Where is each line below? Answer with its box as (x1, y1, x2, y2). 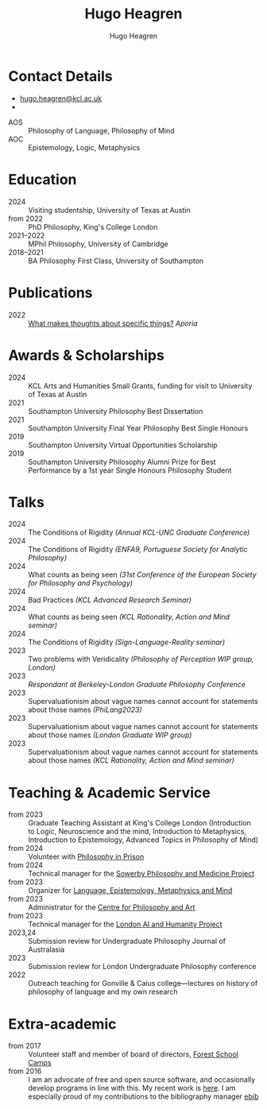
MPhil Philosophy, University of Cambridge (28, 239, 168, 249)
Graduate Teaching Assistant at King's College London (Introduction (28, 818, 252, 828)
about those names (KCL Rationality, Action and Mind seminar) (28, 755, 234, 765)
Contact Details (8, 67, 113, 85)
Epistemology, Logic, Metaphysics (28, 142, 141, 152)
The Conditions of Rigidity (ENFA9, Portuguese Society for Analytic (28, 545, 248, 554)
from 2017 (8, 1041, 41, 1051)
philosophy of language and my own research (28, 987, 179, 997)
